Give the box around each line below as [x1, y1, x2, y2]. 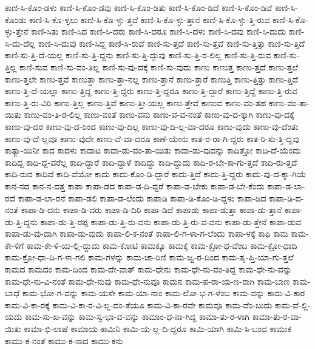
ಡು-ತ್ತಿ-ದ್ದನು [5, 215, 38, 228]
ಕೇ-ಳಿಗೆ [5, 239, 24, 251]
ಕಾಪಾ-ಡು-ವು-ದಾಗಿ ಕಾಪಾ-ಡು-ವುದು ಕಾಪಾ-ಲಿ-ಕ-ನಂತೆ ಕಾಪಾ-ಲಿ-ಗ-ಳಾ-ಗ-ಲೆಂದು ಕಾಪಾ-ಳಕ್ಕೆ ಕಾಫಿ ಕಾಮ [5, 227, 288, 240]
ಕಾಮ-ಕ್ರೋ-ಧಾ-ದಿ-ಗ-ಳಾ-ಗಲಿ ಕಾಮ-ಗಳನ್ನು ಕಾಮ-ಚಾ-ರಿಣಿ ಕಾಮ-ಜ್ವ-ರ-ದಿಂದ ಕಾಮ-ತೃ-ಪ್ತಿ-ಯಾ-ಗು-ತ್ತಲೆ [5, 251, 294, 263]
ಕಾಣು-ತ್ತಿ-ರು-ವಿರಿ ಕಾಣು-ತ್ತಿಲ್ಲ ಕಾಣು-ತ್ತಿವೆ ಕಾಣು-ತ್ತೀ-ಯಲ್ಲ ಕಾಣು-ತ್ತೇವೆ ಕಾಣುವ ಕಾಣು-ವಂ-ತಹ [5, 96, 266, 109]
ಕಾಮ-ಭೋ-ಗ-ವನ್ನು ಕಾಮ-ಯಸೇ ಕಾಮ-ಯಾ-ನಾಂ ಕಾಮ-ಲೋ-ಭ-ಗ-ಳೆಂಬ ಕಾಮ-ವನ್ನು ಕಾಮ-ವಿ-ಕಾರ [22, 286, 305, 299]
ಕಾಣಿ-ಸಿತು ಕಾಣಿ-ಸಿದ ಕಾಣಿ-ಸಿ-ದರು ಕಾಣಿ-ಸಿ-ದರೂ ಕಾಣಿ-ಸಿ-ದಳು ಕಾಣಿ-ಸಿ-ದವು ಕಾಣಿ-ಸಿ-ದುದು [31, 25, 286, 38]
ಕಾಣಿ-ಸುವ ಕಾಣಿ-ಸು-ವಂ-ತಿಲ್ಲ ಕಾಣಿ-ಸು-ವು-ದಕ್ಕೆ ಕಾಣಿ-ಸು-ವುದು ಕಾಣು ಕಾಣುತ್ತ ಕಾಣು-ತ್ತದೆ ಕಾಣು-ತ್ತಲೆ [19, 60, 298, 73]
